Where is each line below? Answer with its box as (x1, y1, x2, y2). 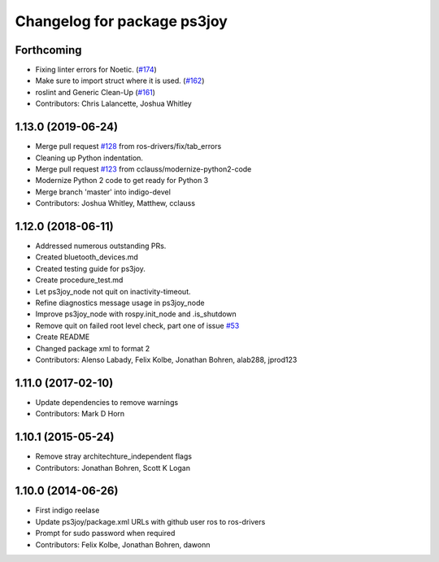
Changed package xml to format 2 (35, 343, 150, 353)
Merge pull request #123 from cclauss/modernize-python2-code (35, 163, 252, 174)
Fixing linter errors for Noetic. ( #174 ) (35, 65, 158, 75)
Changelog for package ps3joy (15, 12, 228, 30)
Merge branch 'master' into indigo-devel (35, 187, 171, 197)
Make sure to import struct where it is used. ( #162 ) (35, 76, 205, 85)
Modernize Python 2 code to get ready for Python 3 (35, 176, 209, 185)
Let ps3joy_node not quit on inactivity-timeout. (35, 286, 191, 296)
